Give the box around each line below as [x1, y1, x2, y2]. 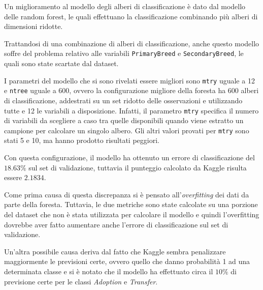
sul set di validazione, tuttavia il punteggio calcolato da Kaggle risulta [28, 162, 247, 172]
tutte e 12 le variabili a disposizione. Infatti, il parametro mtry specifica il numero [4, 105, 259, 115]
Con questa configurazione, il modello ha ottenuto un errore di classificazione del [4, 152, 255, 163]
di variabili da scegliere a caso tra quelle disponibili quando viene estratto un [4, 115, 244, 126]
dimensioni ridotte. [4, 21, 63, 32]
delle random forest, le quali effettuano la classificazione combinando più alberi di [4, 11, 258, 21]
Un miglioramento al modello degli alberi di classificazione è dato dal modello [4, 1, 246, 11]
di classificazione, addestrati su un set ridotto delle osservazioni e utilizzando [4, 95, 243, 105]
